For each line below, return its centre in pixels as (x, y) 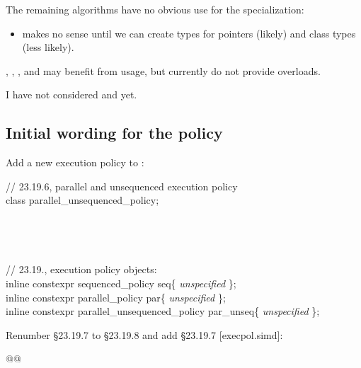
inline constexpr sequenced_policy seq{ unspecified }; (121, 283)
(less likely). (48, 47)
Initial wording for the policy (114, 133)
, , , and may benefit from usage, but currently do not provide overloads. (163, 70)
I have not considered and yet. (71, 94)
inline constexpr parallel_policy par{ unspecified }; (116, 297)
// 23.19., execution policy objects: (81, 269)
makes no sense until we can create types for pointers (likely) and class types (189, 33)
